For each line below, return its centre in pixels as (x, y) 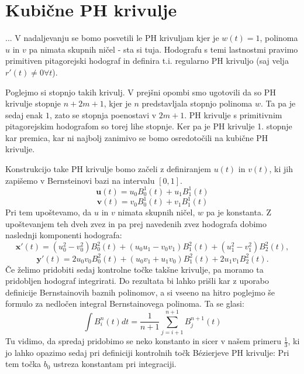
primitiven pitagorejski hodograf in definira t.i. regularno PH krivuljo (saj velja (147, 61)
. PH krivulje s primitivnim (233, 114)
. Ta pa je (278, 103)
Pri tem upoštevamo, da (49, 212)
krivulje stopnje (33, 103)
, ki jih (281, 169)
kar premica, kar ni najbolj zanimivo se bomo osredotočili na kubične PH (137, 137)
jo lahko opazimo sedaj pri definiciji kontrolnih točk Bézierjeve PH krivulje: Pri (147, 352)
